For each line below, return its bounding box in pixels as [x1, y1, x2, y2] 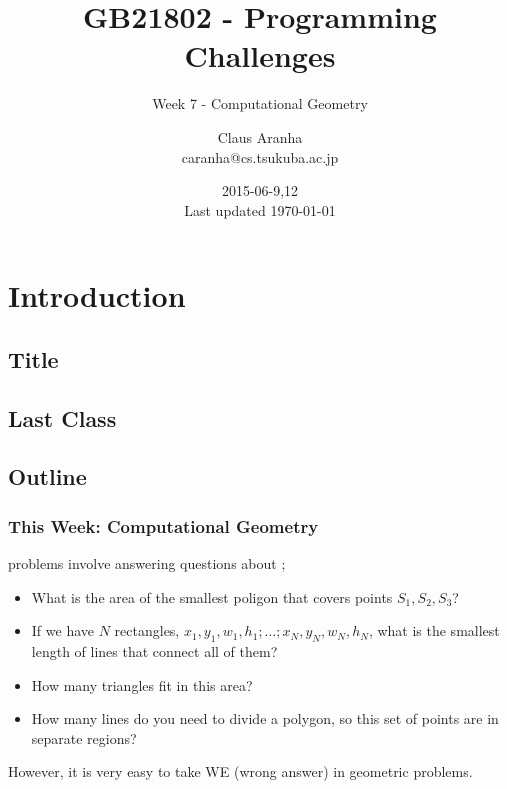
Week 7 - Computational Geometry [152, 93, 368, 114]
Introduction [8, 275, 186, 316]
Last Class [8, 402, 117, 433]
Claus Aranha [217, 126, 303, 147]
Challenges [184, 35, 336, 76]
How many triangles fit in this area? [31, 674, 253, 695]
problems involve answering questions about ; [8, 553, 286, 574]
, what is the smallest [368, 620, 500, 641]
